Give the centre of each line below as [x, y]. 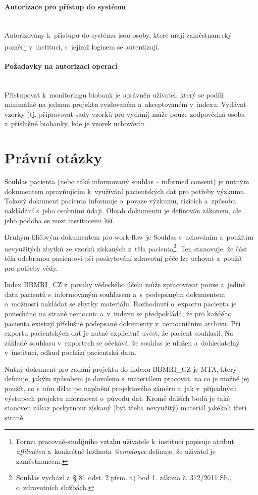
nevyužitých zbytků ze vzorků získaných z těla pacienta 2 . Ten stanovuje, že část [126, 247]
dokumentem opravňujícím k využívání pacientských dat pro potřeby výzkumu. [125, 191]
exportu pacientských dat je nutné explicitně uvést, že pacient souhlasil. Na [119, 333]
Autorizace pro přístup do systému [65, 6]
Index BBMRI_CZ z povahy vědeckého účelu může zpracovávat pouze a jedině [125, 284]
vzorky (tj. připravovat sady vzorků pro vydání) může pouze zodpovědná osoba [125, 114]
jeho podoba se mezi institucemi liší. [60, 220]
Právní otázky [53, 158]
